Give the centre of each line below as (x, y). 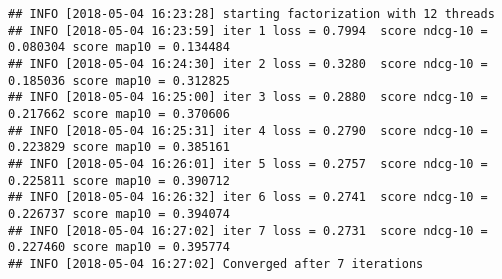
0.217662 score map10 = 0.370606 (119, 113)
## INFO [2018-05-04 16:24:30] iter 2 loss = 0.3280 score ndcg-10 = (248, 63)
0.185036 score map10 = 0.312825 (119, 80)
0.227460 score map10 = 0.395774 (119, 247)
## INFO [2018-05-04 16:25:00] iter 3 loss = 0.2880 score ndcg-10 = (248, 97)
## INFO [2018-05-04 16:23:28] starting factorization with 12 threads (251, 14)
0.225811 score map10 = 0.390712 (119, 180)
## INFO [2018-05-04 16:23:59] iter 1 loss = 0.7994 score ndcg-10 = (248, 30)
